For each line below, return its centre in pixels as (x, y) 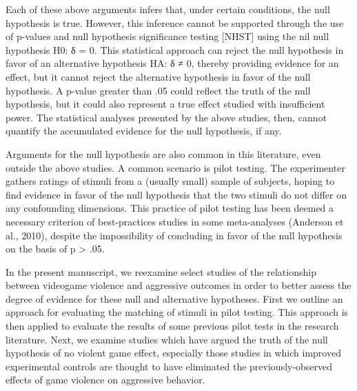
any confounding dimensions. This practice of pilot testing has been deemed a (170, 208)
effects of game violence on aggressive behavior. (105, 380)
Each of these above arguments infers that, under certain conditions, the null (168, 9)
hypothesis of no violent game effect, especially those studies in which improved (173, 353)
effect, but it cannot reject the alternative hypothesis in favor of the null (158, 76)
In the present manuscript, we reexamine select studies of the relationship (161, 271)
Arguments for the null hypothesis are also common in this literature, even (163, 153)
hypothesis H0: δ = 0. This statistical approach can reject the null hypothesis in (175, 49)
